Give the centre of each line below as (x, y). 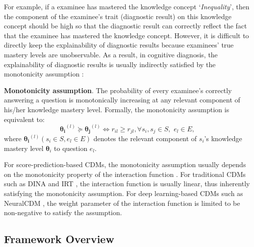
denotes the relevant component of (145, 138)
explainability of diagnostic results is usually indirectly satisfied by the (110, 64)
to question (71, 148)
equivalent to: (24, 119)
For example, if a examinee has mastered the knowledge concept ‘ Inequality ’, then (127, 6)
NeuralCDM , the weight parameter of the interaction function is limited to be (122, 203)
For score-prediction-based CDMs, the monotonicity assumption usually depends (125, 164)
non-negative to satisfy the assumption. (63, 212)
